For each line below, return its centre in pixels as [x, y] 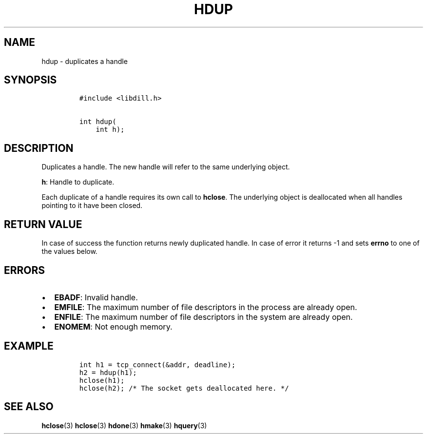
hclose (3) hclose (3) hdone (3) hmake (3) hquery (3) [124, 425]
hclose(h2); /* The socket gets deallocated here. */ [184, 388]
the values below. [69, 251]
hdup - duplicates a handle [85, 61]
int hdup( [98, 122]
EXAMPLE [29, 346]
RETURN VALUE [43, 224]
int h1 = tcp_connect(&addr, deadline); [157, 365]
